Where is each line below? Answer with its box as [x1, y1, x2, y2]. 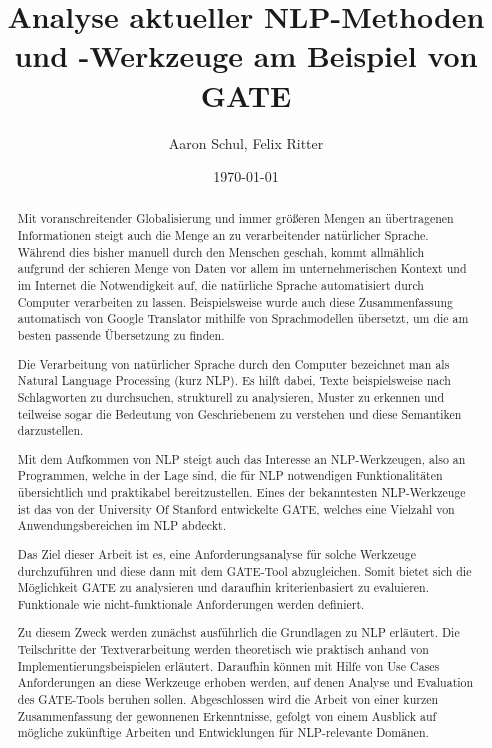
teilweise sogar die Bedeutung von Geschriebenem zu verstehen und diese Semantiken [17, 405, 462, 422]
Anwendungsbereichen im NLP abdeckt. [17, 517, 226, 534]
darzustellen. [17, 422, 84, 439]
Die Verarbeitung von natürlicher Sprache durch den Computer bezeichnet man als [17, 355, 450, 372]
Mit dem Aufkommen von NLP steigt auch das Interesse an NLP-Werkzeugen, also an [17, 450, 466, 467]
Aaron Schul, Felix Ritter [168, 132, 324, 153]
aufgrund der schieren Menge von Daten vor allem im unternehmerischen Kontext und [17, 260, 467, 277]
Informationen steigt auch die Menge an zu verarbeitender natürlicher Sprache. [17, 227, 429, 244]
